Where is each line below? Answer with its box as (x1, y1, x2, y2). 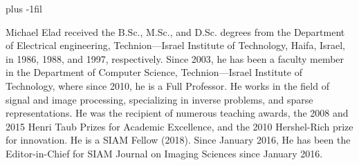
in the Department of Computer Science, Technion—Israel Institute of (6, 65, 303, 79)
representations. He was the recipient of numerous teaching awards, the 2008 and (6, 106, 349, 120)
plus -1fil (6, 1, 42, 15)
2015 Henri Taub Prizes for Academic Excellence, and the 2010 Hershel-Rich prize (6, 119, 353, 133)
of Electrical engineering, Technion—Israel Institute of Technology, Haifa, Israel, (6, 38, 345, 52)
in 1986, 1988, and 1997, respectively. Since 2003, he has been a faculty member (6, 51, 344, 66)
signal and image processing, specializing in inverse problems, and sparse (6, 92, 313, 106)
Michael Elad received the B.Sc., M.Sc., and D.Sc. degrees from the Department (6, 24, 345, 39)
